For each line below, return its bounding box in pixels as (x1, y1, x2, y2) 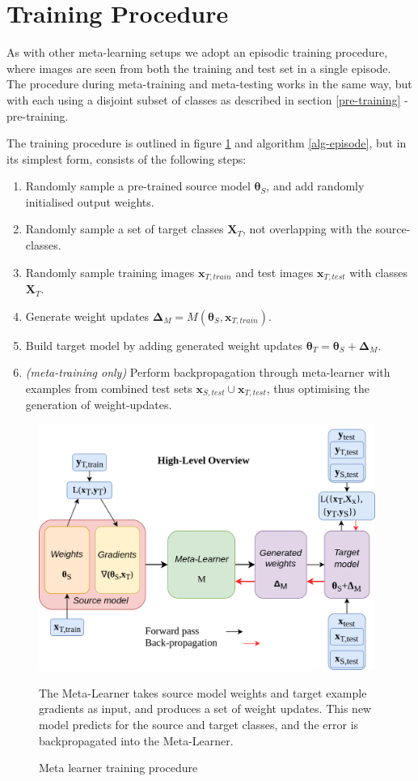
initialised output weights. (25, 193, 154, 210)
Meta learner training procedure (39, 759, 198, 776)
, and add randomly (266, 177, 365, 194)
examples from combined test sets (25, 379, 192, 396)
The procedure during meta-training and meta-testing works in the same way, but (6, 75, 412, 92)
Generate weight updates (25, 307, 150, 324)
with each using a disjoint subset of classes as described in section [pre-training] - (6, 91, 408, 108)
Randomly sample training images (25, 263, 195, 280)
